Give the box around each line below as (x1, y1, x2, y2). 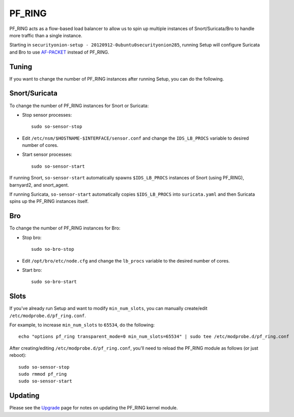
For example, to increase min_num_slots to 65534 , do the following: (9, 322, 155, 328)
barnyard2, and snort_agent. (9, 181, 69, 188)
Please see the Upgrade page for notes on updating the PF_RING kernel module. (9, 405, 178, 411)
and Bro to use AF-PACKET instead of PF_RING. (9, 49, 109, 55)
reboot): (9, 352, 26, 358)
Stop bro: (22, 234, 42, 241)
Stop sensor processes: (22, 112, 72, 118)
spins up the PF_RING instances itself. (9, 198, 89, 204)
